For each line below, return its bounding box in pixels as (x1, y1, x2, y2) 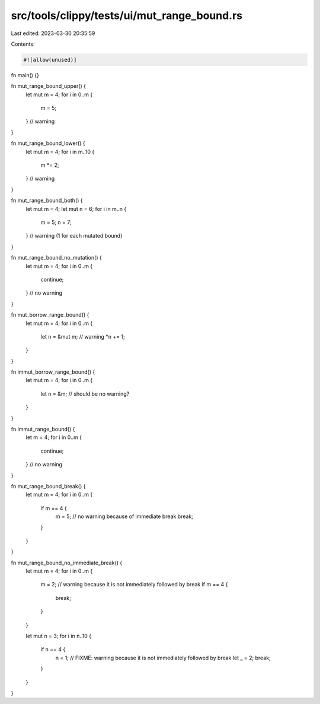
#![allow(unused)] (23, 56, 77, 63)
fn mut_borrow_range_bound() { (11, 311, 89, 318)
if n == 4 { (40, 646, 66, 653)
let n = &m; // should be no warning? (40, 390, 130, 397)
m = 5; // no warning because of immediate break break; (55, 513, 194, 520)
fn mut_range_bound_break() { (11, 482, 86, 490)
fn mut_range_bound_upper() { (11, 83, 86, 90)
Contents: (11, 40, 35, 48)
